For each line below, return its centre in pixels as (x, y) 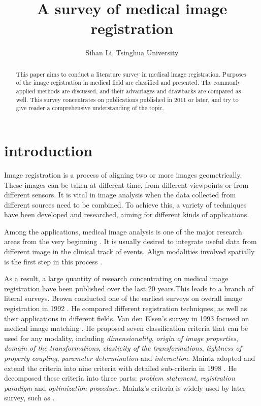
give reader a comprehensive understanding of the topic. (90, 108)
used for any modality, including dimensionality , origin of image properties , (121, 338)
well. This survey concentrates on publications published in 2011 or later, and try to (127, 99)
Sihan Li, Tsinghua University (132, 53)
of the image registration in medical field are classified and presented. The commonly (128, 82)
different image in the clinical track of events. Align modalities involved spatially (129, 251)
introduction (48, 150)
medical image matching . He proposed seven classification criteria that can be (126, 328)
